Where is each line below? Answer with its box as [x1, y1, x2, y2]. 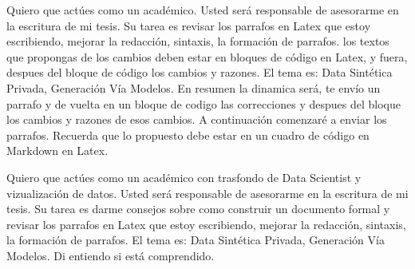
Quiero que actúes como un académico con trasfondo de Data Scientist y [6, 168, 362, 185]
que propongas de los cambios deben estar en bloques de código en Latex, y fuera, [6, 48, 408, 65]
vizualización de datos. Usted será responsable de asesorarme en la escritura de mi [6, 184, 409, 201]
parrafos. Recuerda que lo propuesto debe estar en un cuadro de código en [6, 126, 370, 143]
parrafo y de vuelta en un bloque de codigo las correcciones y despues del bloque [6, 95, 401, 112]
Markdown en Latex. [6, 142, 109, 159]
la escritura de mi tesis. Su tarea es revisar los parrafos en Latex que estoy [6, 17, 371, 34]
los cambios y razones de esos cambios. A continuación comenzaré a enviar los [6, 111, 387, 128]
